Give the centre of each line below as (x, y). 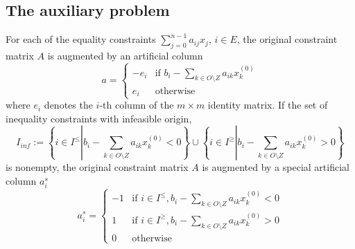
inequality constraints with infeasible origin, (99, 118)
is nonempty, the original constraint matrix (97, 167)
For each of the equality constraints (81, 39)
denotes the (68, 105)
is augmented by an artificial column (125, 55)
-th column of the (137, 105)
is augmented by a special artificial (276, 167)
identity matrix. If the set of (268, 105)
